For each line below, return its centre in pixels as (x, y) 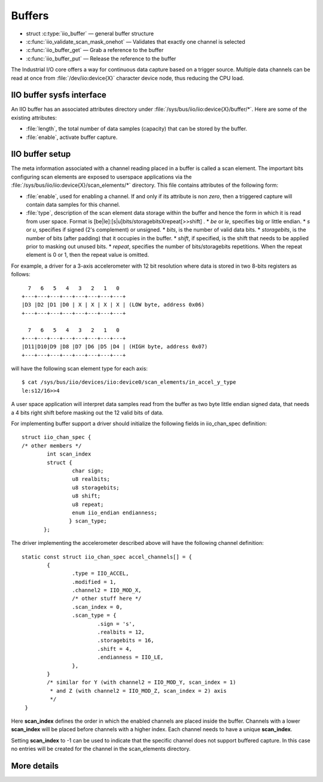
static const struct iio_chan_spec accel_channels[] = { (107, 557)
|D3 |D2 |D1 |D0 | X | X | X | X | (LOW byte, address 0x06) (113, 305)
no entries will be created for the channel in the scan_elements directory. (101, 749)
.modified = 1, (94, 582)
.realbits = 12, (121, 632)
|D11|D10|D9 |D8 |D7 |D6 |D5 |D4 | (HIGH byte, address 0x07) (115, 347)
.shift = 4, (115, 649)
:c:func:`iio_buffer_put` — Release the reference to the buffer (101, 58)
